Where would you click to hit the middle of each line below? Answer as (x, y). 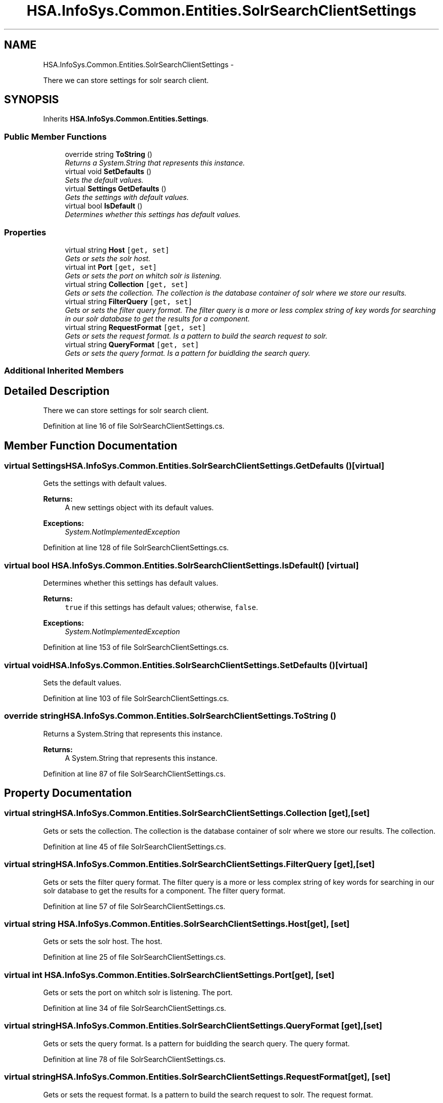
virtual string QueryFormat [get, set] (132, 344)
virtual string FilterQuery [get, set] (129, 301)
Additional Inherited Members (64, 371)
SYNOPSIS (32, 100)
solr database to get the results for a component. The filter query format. (164, 890)
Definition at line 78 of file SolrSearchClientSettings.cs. (134, 1059)
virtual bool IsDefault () (104, 206)
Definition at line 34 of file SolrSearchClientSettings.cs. (135, 1008)
